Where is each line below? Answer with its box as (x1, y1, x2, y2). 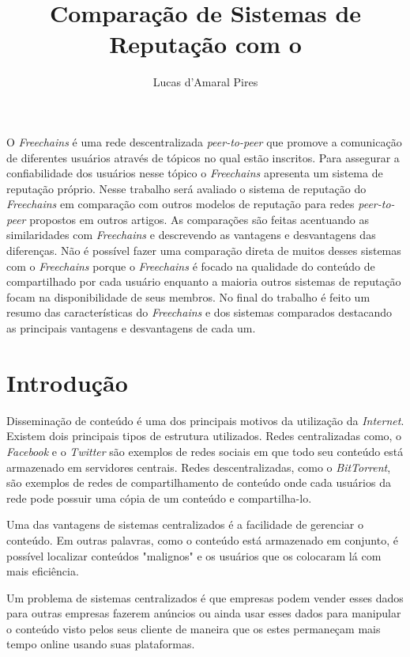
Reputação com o (109, 28, 302, 60)
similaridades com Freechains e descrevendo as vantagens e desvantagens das (6, 226, 376, 243)
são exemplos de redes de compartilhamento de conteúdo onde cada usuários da (6, 474, 391, 491)
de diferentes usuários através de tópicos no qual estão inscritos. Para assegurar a (6, 149, 400, 165)
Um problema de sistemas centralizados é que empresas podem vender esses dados (6, 589, 404, 606)
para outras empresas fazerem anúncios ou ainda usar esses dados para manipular (6, 605, 401, 621)
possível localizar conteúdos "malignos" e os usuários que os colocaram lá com (6, 547, 382, 564)
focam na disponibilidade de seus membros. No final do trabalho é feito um (6, 288, 371, 305)
